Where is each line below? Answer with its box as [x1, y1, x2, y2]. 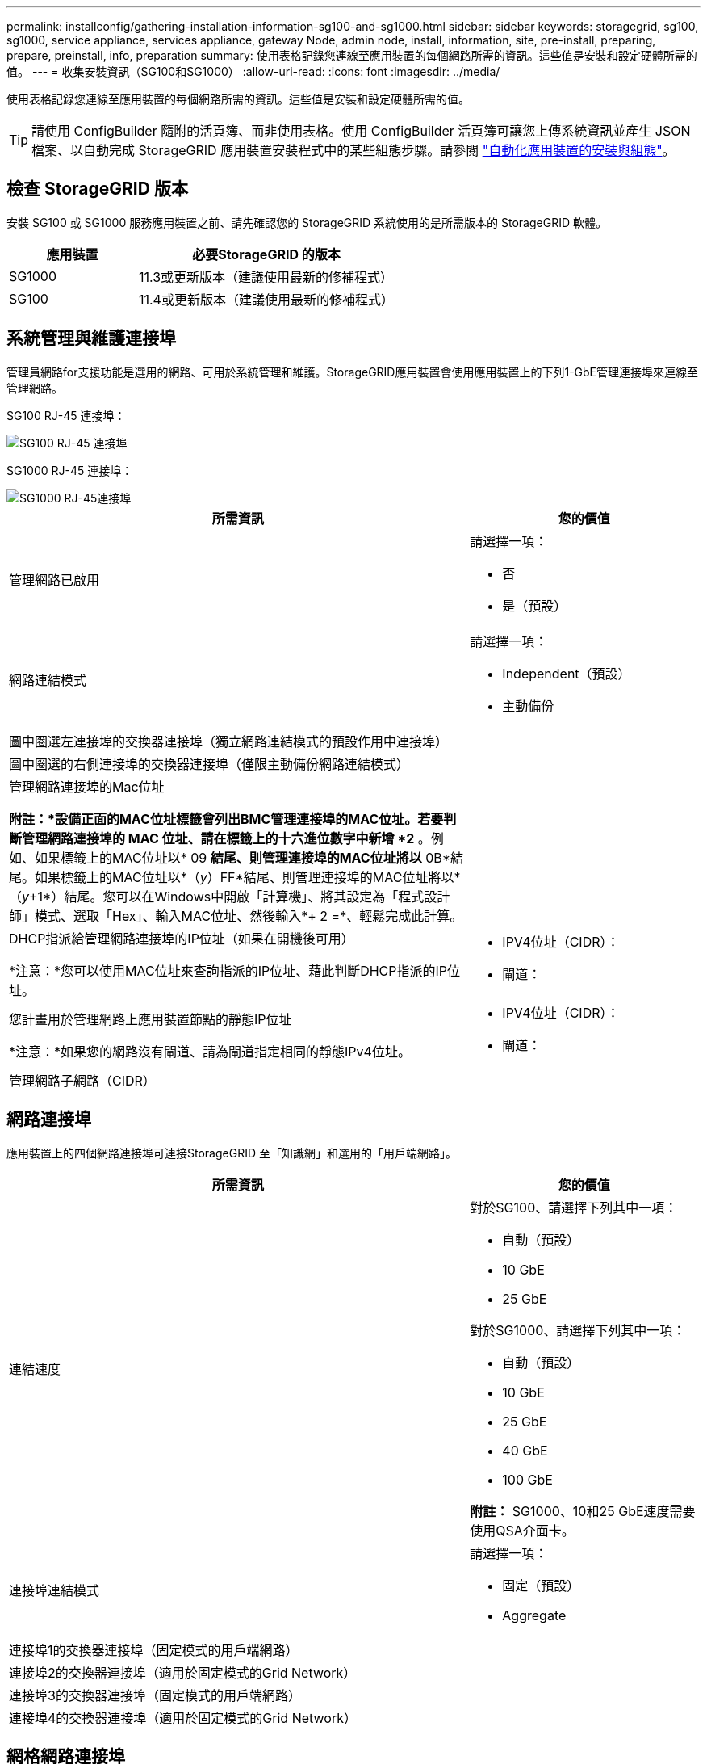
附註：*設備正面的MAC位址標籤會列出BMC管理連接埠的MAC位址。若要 [9, 810, 444, 827]
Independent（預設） [502, 665, 631, 682]
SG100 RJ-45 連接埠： [6, 408, 126, 422]
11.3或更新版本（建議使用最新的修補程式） [138, 268, 394, 285]
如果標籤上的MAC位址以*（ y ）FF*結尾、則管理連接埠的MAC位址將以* [35, 868, 461, 885]
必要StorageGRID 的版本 [192, 246, 341, 262]
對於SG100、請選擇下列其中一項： [470, 1199, 678, 1216]
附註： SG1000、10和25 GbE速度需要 [470, 1502, 696, 1519]
